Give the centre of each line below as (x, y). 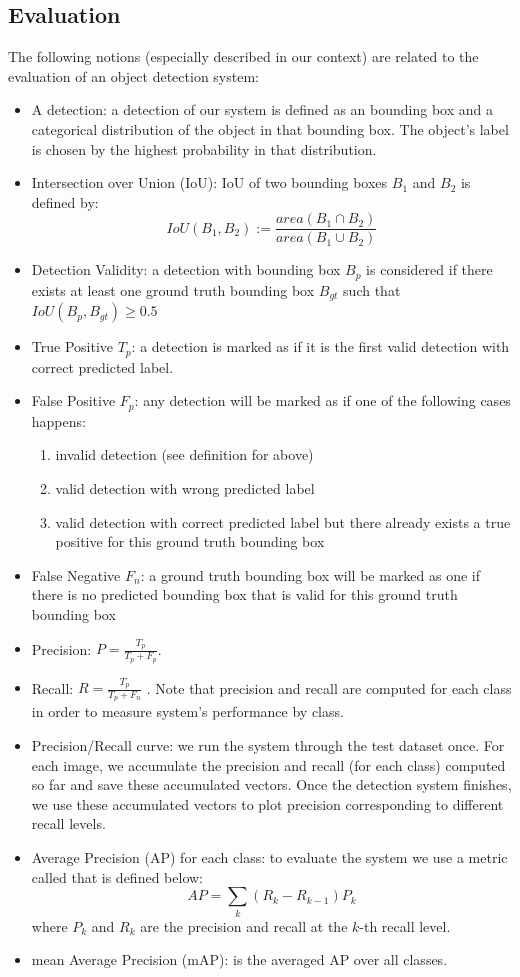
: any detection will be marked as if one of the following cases (322, 400)
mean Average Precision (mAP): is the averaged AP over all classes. (239, 959)
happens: (58, 420)
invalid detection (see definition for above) (184, 454)
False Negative (76, 574)
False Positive (73, 400)
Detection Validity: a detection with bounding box (186, 269)
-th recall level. (405, 925)
